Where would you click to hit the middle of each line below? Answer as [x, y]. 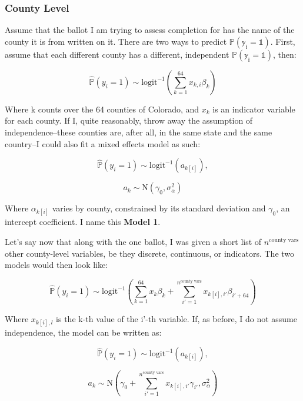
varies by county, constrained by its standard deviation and [159, 208]
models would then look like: [56, 265]
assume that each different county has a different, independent [117, 54]
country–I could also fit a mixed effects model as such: [103, 143]
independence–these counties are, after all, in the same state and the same [139, 132]
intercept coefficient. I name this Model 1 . [83, 222]
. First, [283, 41]
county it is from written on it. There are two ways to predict [116, 41]
